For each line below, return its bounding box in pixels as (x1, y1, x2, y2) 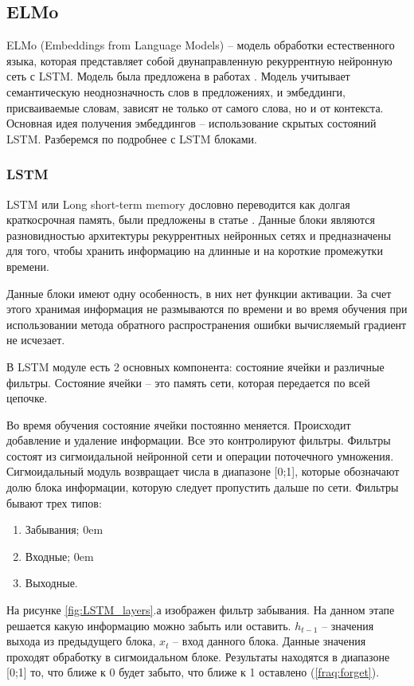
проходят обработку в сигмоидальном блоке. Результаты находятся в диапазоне (6, 648, 390, 664)
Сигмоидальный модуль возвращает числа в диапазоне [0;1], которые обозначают (6, 463, 400, 480)
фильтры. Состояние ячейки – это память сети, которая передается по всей (6, 374, 370, 390)
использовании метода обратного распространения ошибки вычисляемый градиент (6, 316, 407, 332)
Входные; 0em (25, 547, 94, 564)
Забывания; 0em (25, 521, 103, 538)
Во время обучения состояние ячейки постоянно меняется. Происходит (6, 416, 351, 433)
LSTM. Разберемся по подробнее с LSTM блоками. (6, 130, 258, 147)
